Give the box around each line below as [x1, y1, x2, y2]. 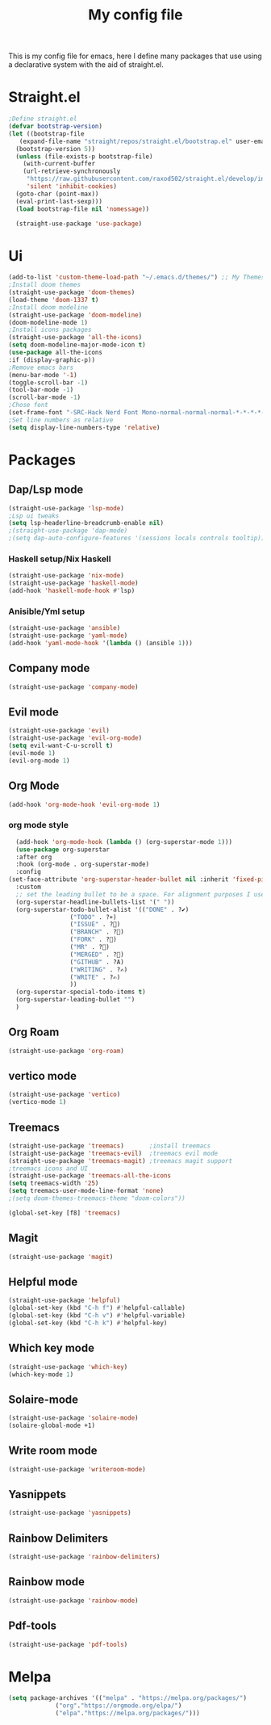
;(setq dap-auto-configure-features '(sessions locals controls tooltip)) [8, 535, 265, 543]
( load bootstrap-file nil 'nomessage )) [15, 204, 150, 213]
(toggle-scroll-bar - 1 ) [8, 378, 89, 387]
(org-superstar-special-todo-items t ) [15, 988, 147, 997]
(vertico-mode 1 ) [8, 1098, 67, 1106]
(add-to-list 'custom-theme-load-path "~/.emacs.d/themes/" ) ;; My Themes [8, 273, 265, 282]
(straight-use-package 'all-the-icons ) [8, 334, 143, 342]
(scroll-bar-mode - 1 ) [8, 393, 81, 401]
